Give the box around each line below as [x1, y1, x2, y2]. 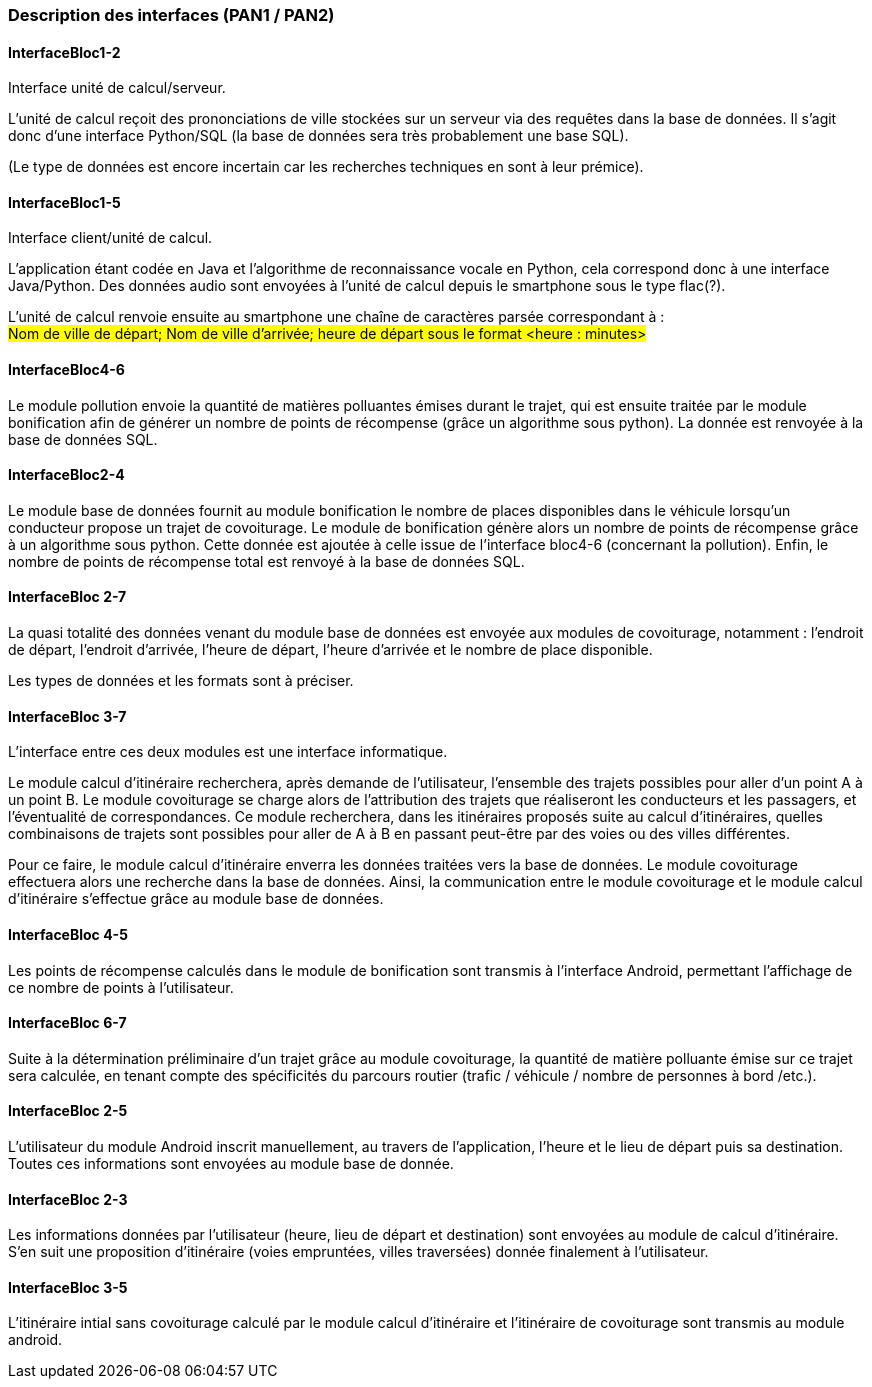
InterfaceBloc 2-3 [8, 1190, 128, 1208]
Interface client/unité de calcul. [8, 229, 213, 247]
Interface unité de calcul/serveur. [8, 79, 226, 97]
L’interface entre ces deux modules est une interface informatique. [8, 743, 448, 761]
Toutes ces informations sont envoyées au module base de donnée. [8, 1154, 454, 1172]
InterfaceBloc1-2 [8, 43, 121, 61]
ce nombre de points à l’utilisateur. [8, 978, 234, 996]
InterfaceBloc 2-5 [8, 1102, 128, 1120]
